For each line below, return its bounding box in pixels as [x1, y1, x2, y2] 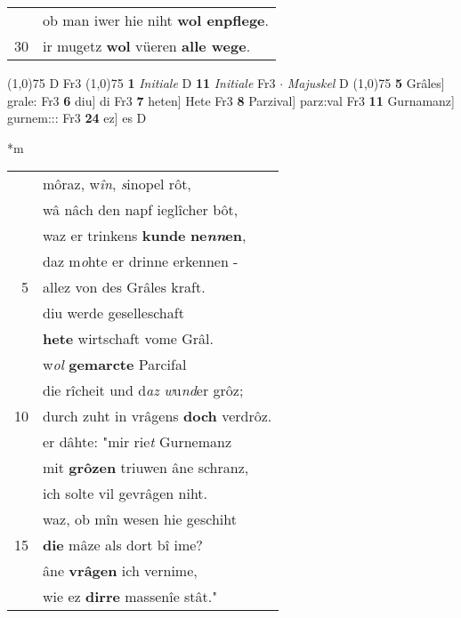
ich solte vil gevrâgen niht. [43, 483, 208, 504]
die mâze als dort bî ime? [43, 534, 203, 556]
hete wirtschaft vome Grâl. [43, 328, 214, 349]
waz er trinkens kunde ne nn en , [43, 225, 247, 246]
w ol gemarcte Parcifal [43, 354, 187, 375]
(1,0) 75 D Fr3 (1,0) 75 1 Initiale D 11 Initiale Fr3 [7, 74, 276, 92]
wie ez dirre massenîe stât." [43, 586, 218, 607]
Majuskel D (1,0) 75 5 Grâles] [287, 74, 445, 92]
